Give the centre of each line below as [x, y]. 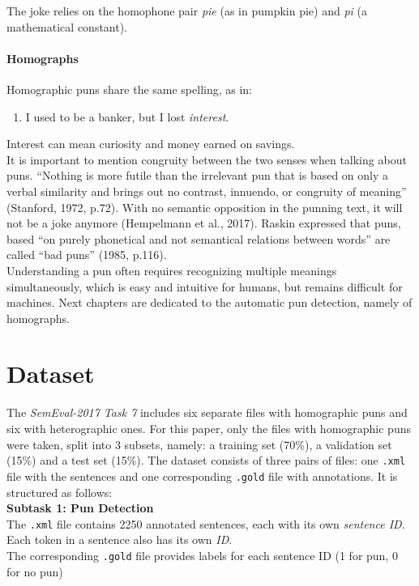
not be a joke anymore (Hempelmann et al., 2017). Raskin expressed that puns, [204, 223]
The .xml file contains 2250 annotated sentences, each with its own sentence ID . [206, 523]
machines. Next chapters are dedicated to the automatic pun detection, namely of [209, 302]
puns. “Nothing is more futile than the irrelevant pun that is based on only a [198, 175]
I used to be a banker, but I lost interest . [127, 116]
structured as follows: [60, 492]
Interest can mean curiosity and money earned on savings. [151, 144]
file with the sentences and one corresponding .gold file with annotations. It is [202, 476]
